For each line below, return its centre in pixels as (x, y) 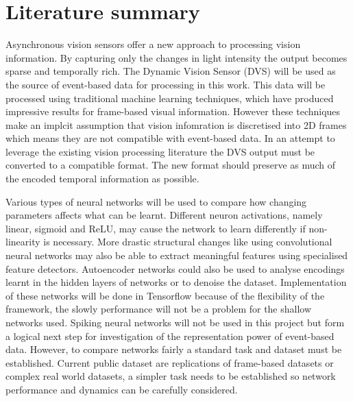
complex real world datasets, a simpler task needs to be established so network (171, 376)
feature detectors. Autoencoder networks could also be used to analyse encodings (175, 268)
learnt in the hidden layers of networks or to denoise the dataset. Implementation (176, 282)
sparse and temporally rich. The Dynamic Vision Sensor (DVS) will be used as (171, 71)
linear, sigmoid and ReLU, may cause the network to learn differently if (156, 228)
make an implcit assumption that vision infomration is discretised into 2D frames (176, 124)
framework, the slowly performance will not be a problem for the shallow (159, 309)
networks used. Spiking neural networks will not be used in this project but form (175, 322)
